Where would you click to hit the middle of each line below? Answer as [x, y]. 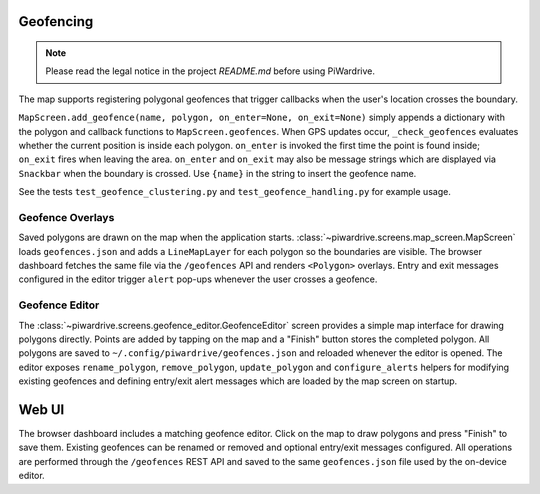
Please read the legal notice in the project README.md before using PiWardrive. [210, 71]
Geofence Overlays [66, 217]
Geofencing [56, 21]
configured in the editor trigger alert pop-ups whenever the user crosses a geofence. [198, 279]
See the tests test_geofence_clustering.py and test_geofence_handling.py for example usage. [235, 192]
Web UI [41, 409]
